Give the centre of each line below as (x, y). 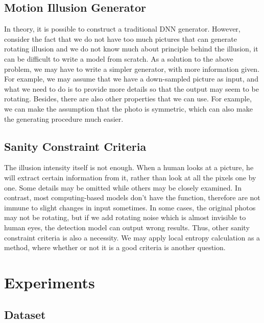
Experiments (50, 282)
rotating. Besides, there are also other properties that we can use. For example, (128, 99)
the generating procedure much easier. (64, 118)
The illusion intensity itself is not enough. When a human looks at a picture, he (129, 167)
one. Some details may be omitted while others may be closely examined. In (123, 187)
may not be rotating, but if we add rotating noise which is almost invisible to (125, 217)
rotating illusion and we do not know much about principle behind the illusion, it (131, 49)
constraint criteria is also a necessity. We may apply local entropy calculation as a (132, 237)
